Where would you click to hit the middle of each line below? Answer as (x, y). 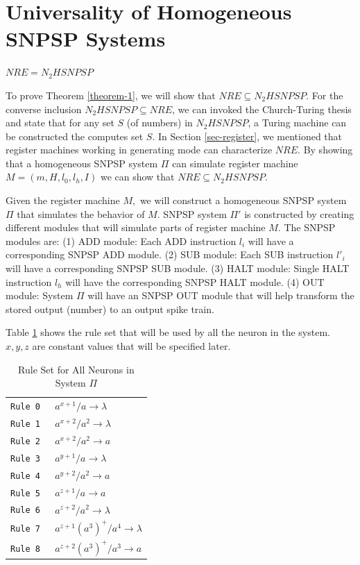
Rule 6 (25, 511)
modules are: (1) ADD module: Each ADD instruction (121, 241)
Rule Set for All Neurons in (76, 369)
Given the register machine (63, 200)
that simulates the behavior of (81, 213)
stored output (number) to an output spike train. (110, 309)
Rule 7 (25, 529)
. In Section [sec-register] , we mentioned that (247, 136)
